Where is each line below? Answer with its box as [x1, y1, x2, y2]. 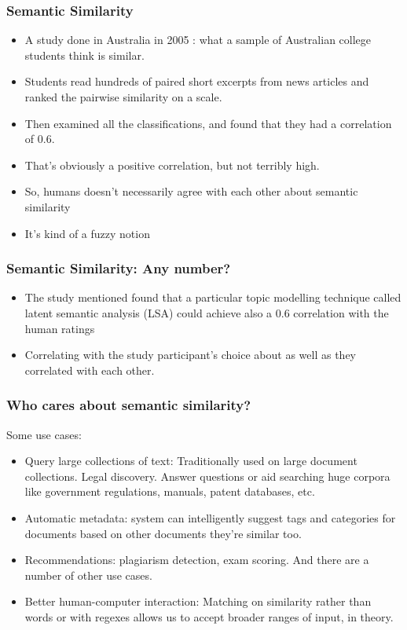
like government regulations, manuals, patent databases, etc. [24, 483, 315, 500]
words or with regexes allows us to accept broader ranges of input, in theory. [24, 608, 394, 625]
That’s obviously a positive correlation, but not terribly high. [24, 156, 320, 173]
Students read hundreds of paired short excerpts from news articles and [24, 73, 369, 90]
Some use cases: [6, 426, 82, 442]
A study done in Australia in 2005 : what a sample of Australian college [24, 31, 372, 48]
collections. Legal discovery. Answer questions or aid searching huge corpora [24, 467, 390, 484]
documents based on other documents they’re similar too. [24, 525, 302, 541]
